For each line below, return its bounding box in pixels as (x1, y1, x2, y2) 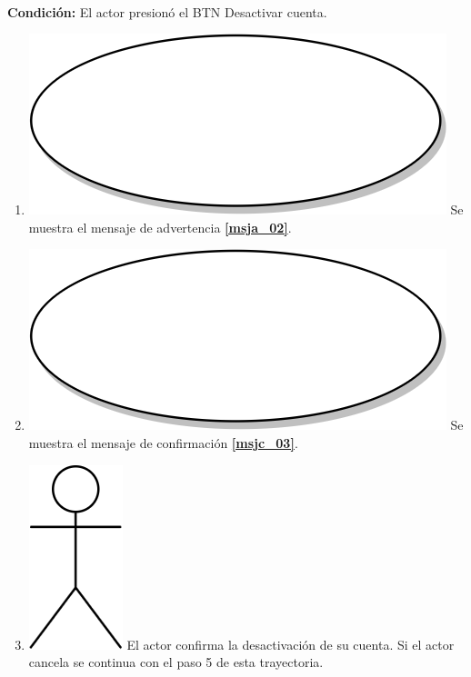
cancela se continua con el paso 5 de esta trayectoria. (28, 652, 324, 672)
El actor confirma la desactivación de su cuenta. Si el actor (126, 634, 455, 653)
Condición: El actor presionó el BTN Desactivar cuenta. (7, 2, 327, 21)
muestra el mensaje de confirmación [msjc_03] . (28, 433, 298, 452)
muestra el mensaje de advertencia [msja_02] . (28, 217, 292, 236)
